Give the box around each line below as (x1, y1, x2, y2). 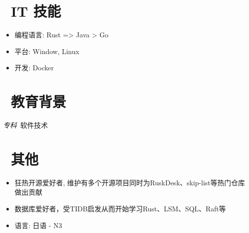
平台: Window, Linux (14, 46, 79, 56)
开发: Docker (14, 62, 54, 73)
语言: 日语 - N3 (14, 220, 62, 230)
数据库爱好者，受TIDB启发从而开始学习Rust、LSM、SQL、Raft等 (14, 203, 226, 213)
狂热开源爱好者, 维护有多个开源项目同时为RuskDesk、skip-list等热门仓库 (14, 177, 245, 187)
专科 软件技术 (3, 120, 48, 130)
